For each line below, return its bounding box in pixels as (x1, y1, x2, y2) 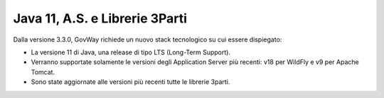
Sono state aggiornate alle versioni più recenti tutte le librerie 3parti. (31, 78, 230, 86)
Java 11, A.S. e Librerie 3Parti (13, 11, 188, 26)
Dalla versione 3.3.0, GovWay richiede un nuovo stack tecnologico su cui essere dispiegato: (13, 35, 282, 44)
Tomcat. (31, 68, 55, 76)
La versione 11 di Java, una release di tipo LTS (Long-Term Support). (31, 48, 231, 56)
